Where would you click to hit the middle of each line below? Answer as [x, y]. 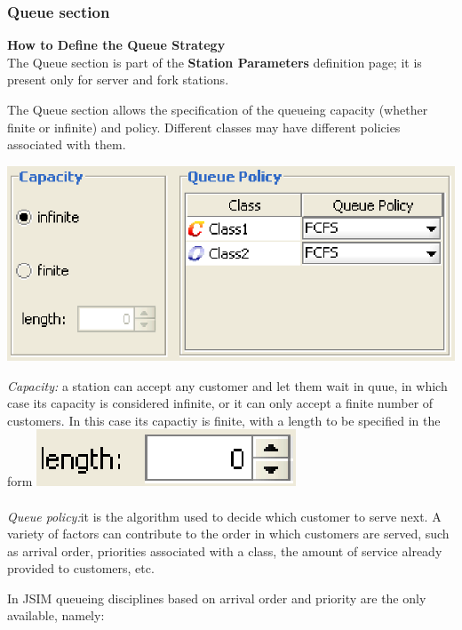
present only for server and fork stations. [118, 80]
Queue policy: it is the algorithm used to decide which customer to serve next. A [224, 516]
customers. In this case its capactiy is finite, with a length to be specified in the [224, 420]
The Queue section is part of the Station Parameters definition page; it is [215, 62]
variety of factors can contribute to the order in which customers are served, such [228, 534]
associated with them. [67, 144]
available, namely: [56, 615]
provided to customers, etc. [81, 568]
